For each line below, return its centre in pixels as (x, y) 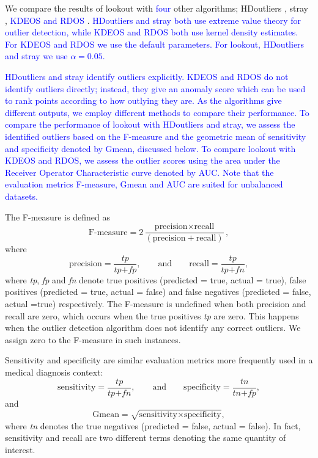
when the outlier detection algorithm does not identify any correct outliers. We (153, 328)
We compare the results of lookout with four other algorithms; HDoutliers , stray (157, 8)
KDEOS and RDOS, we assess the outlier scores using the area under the (142, 160)
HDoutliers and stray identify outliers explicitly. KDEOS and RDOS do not (147, 76)
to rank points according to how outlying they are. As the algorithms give (143, 100)
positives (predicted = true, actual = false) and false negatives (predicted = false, (158, 292)
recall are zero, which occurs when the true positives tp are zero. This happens (152, 315)
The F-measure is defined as (57, 216)
